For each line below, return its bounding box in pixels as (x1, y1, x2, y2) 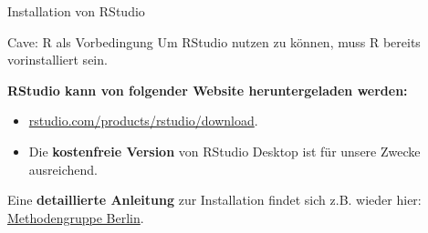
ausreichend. (28, 159, 98, 178)
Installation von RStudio (7, 2, 145, 20)
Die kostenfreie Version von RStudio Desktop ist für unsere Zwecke (28, 141, 421, 160)
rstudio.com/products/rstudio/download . (28, 111, 258, 130)
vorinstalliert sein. (7, 50, 108, 69)
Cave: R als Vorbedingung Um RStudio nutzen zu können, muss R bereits (7, 32, 421, 51)
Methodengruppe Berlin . (7, 208, 144, 227)
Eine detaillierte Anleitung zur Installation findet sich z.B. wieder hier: (7, 190, 422, 209)
